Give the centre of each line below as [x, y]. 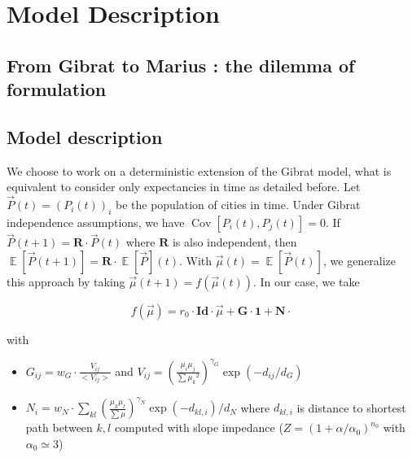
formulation [57, 89]
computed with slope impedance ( [199, 427]
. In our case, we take [307, 281]
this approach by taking [66, 281]
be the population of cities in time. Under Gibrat [238, 205]
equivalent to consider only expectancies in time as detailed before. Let [184, 187]
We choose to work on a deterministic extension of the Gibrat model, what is [199, 170]
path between [59, 427]
